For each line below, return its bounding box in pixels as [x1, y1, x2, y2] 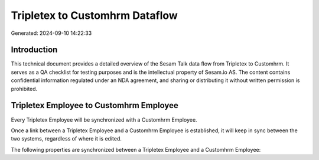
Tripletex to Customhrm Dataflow [11, 9, 178, 22]
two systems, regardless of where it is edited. [11, 135, 122, 142]
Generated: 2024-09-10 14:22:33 [11, 30, 92, 37]
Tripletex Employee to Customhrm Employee [11, 100, 178, 110]
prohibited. [11, 85, 38, 92]
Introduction [11, 45, 58, 55]
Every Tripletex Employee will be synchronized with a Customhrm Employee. [11, 116, 197, 123]
